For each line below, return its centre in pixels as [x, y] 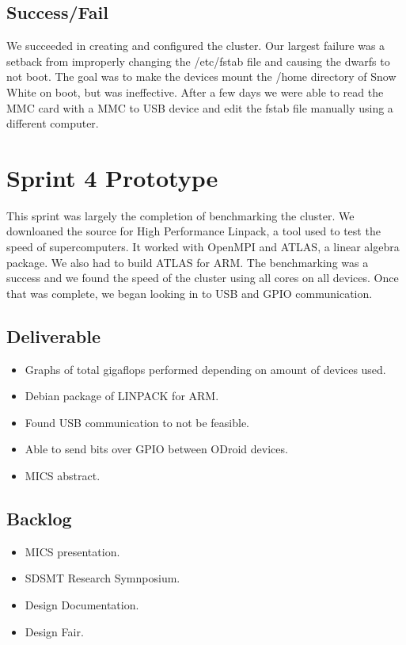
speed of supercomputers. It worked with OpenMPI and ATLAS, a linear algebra [203, 247]
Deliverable [54, 336]
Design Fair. [54, 631]
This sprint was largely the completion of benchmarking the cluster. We [180, 215]
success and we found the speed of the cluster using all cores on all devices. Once [203, 278]
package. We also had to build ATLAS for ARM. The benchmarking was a [188, 262]
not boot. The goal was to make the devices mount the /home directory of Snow [201, 76]
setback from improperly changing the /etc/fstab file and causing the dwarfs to [198, 61]
